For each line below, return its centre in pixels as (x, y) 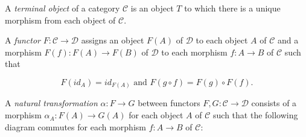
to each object (222, 40)
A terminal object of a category (62, 8)
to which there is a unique (232, 8)
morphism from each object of (60, 20)
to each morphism (194, 52)
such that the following (256, 115)
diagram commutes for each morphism (75, 126)
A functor (23, 40)
